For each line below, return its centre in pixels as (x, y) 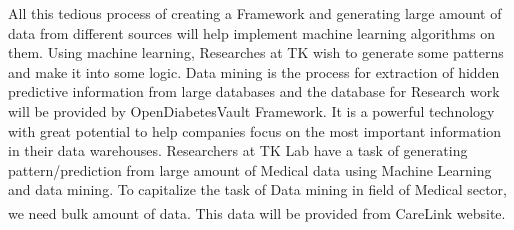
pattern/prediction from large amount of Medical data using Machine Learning (250, 169)
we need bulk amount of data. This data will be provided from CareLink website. (257, 212)
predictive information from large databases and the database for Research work (254, 91)
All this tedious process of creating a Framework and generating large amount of (255, 13)
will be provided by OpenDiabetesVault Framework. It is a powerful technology (251, 110)
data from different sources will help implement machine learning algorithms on (251, 32)
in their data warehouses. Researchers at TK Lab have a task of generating (238, 150)
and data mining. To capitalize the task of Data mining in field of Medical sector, (257, 189)
